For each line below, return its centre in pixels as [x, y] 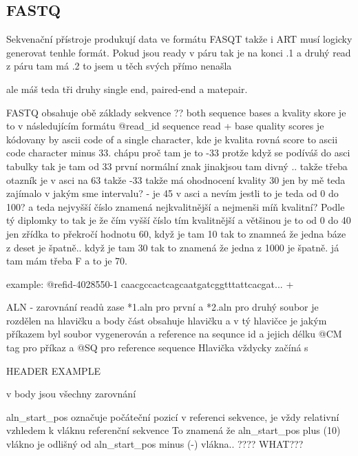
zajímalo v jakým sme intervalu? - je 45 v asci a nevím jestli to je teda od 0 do [172, 193]
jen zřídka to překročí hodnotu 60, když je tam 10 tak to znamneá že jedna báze [176, 233]
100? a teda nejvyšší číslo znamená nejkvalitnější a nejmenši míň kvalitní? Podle [176, 206]
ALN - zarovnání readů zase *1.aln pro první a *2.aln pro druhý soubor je [162, 307]
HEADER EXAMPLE [53, 370]
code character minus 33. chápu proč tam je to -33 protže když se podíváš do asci [178, 153]
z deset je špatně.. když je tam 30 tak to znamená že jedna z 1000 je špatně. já [173, 247]
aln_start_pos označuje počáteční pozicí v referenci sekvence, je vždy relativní [173, 416]
